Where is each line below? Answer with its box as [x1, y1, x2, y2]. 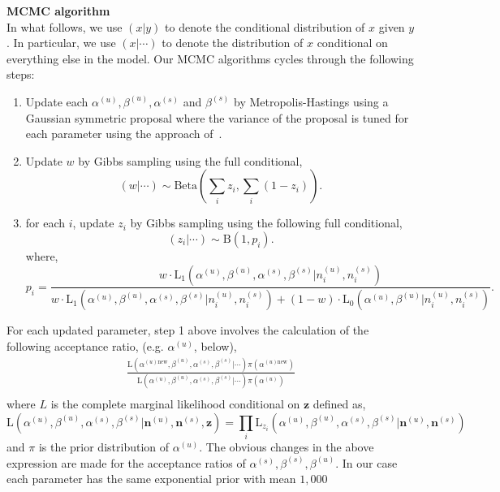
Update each [25, 93, 88, 110]
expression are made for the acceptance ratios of [6, 454, 246, 471]
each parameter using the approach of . [25, 125, 222, 142]
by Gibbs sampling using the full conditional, [78, 152, 303, 169]
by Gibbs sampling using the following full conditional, [130, 214, 403, 231]
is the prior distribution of [38, 438, 170, 455]
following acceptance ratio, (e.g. [6, 338, 164, 354]
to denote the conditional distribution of [165, 18, 365, 35]
